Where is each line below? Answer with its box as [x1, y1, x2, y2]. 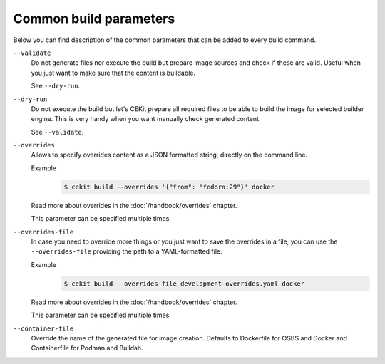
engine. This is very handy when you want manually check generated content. [31, 115, 261, 123]
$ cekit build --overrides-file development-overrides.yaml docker [63, 279, 305, 288]
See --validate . [31, 128, 84, 136]
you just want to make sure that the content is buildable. [31, 68, 196, 77]
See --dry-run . [31, 82, 81, 90]
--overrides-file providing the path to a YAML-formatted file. [31, 247, 222, 256]
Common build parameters [13, 11, 175, 26]
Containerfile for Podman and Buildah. [31, 344, 143, 353]
